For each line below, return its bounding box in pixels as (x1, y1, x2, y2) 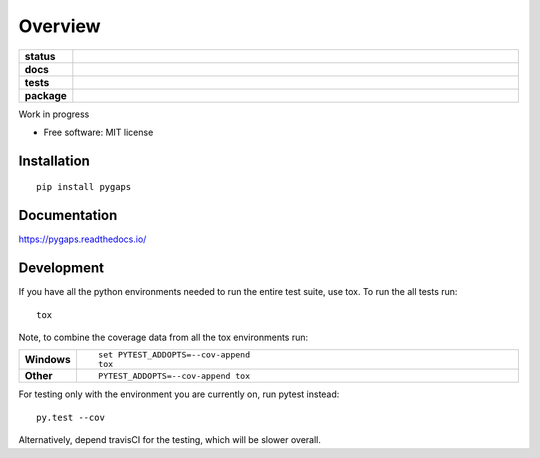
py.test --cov (36, 411, 105, 423)
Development (18, 260, 105, 277)
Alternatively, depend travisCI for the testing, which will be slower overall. (18, 434, 322, 446)
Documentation (18, 207, 118, 224)
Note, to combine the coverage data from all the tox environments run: (18, 331, 309, 343)
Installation (18, 152, 90, 169)
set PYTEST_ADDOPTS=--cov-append (98, 350, 250, 360)
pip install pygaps (36, 181, 132, 193)
